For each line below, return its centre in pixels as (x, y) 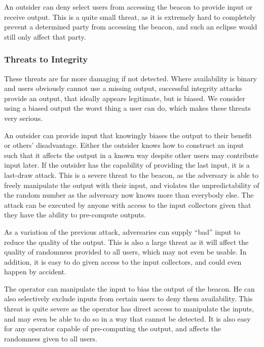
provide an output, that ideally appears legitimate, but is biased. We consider (125, 98)
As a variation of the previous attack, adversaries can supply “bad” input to (122, 231)
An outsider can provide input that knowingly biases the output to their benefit (128, 135)
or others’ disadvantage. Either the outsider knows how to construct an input (124, 145)
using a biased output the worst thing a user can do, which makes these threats (127, 108)
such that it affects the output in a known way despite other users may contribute (131, 155)
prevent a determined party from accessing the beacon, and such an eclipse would (131, 27)
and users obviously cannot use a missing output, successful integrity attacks (123, 88)
